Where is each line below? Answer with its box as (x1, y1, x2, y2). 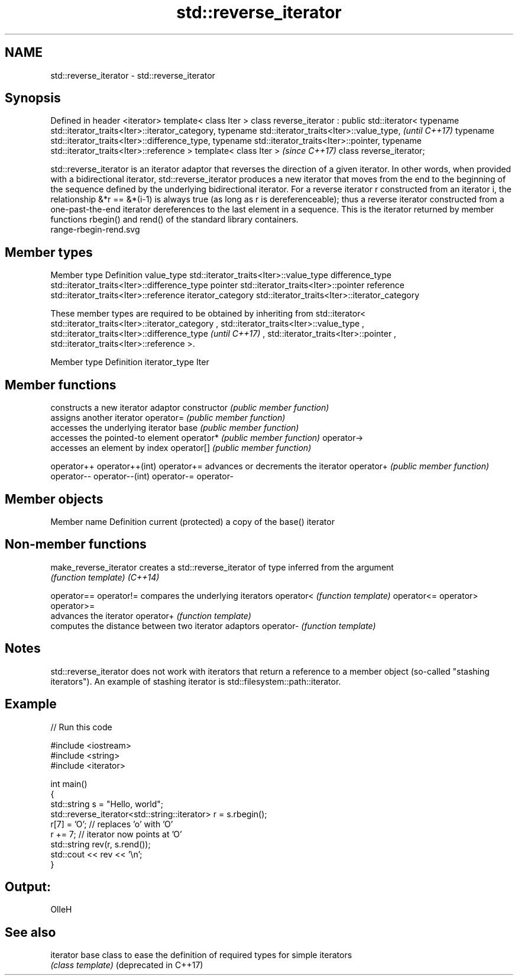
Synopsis (5, 91, 61, 106)
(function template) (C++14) (50, 572, 160, 582)
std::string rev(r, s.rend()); (50, 839, 151, 849)
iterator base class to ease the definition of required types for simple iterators (50, 950, 352, 960)
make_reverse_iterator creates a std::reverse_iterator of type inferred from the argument (50, 562, 394, 572)
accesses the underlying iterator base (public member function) (50, 423, 299, 433)
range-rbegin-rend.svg (50, 224, 140, 235)
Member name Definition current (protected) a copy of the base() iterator (50, 516, 335, 527)
